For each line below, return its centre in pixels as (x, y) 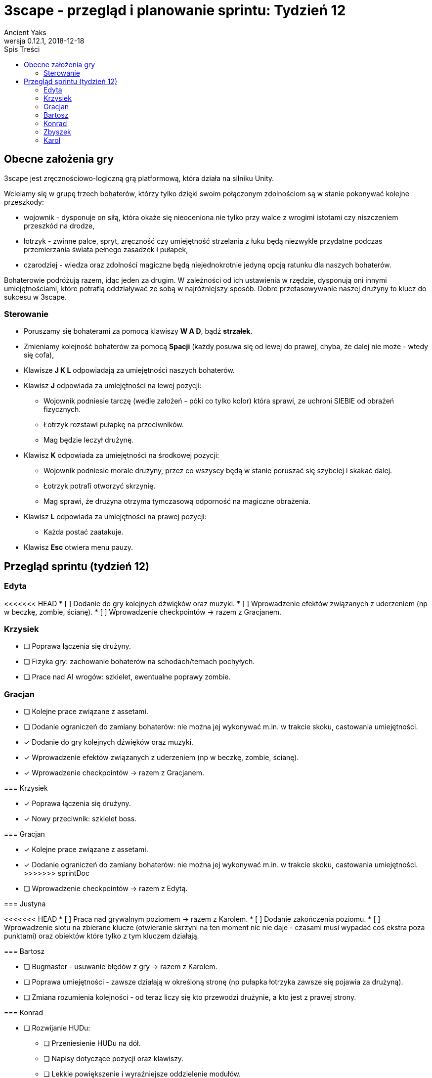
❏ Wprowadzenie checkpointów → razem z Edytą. (106, 889)
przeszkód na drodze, (59, 225)
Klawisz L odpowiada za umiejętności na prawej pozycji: (115, 517)
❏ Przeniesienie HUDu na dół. (92, 1043)
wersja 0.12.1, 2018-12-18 (44, 41)
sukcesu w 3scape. (35, 297)
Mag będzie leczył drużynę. (89, 440)
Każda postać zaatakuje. (84, 532)
